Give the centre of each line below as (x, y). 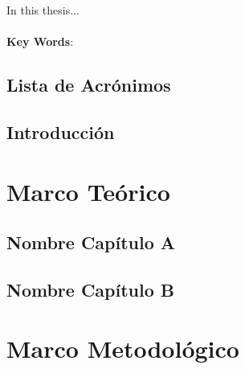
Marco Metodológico (123, 348)
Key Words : (40, 41)
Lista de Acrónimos (89, 85)
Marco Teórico (88, 191)
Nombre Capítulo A (91, 242)
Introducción (61, 131)
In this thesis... (43, 10)
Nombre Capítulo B (91, 289)
